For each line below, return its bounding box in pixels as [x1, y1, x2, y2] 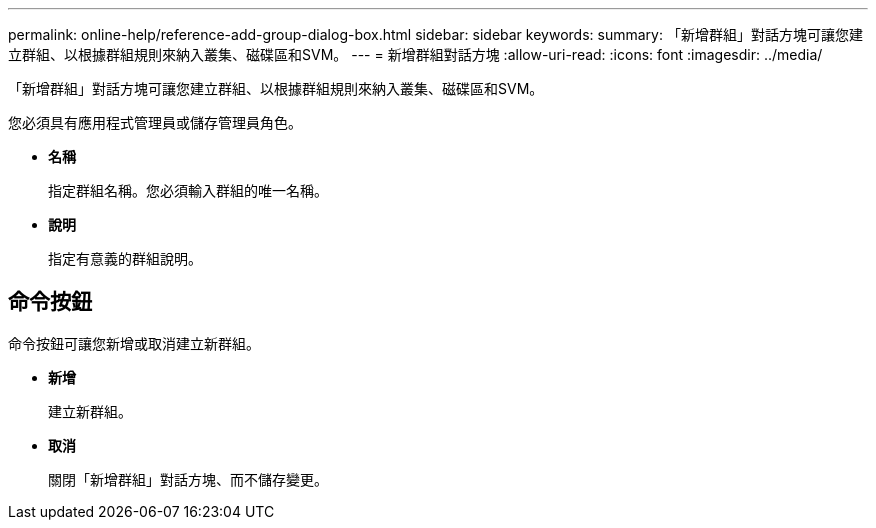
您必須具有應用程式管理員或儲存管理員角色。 [8, 114, 302, 131]
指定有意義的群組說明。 [48, 250, 202, 267]
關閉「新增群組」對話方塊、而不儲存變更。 [48, 470, 328, 488]
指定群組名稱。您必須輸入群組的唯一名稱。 [48, 182, 328, 199]
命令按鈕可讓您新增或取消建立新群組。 [8, 334, 260, 352]
